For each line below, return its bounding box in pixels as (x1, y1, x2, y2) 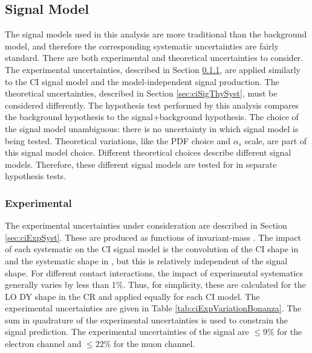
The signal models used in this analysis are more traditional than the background (5, 28, 307, 40)
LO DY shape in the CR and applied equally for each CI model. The (5, 290, 260, 302)
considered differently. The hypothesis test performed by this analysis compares (5, 98, 299, 111)
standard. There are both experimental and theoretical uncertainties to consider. (5, 51, 304, 64)
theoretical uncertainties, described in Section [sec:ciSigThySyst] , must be (5, 87, 278, 100)
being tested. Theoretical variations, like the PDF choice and (5, 134, 230, 147)
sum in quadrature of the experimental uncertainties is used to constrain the (5, 313, 288, 326)
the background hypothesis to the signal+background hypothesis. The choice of (5, 110, 299, 123)
